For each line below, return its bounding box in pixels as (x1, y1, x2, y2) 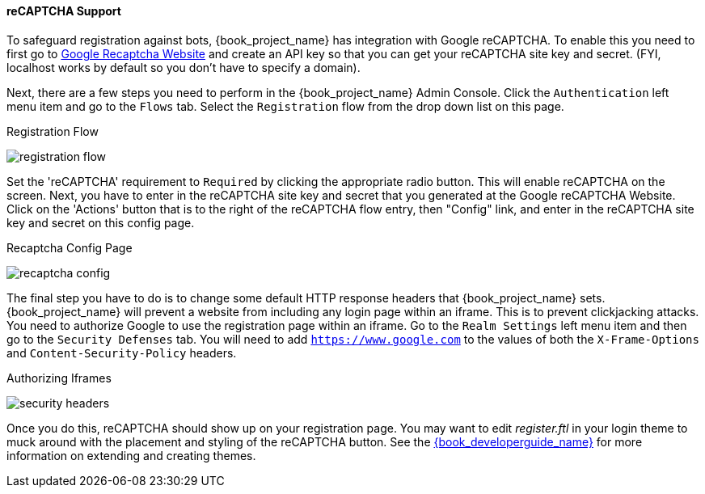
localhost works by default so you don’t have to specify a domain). (6, 60, 361, 74)
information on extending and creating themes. (6, 448, 256, 462)
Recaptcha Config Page (6, 240, 133, 255)
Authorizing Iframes (6, 370, 112, 385)
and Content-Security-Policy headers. (6, 345, 237, 360)
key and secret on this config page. (6, 215, 195, 230)
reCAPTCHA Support (6, 4, 121, 18)
